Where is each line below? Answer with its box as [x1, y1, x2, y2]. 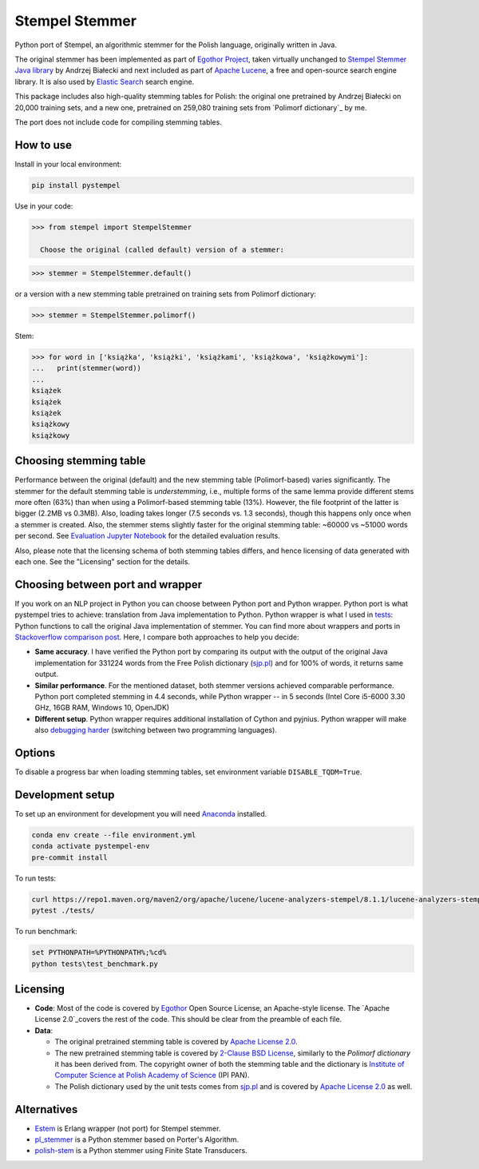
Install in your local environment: [14, 159, 122, 169]
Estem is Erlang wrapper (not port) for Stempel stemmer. [34, 1123, 221, 1133]
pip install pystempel [31, 181, 121, 189]
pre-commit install [31, 853, 108, 862]
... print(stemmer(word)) [31, 364, 141, 373]
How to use [14, 138, 72, 152]
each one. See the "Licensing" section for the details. [14, 557, 191, 567]
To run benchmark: [14, 927, 77, 936]
